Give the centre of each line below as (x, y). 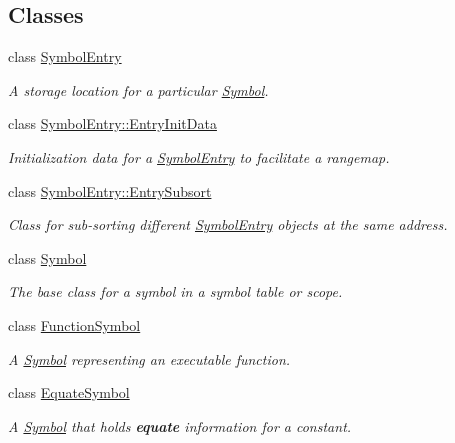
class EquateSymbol (69, 392)
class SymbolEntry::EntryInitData (112, 123)
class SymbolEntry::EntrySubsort (110, 190)
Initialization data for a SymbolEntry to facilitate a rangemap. (199, 156)
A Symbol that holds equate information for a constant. (180, 425)
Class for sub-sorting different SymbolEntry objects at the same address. (228, 224)
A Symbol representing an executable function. (149, 358)
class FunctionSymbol (74, 324)
